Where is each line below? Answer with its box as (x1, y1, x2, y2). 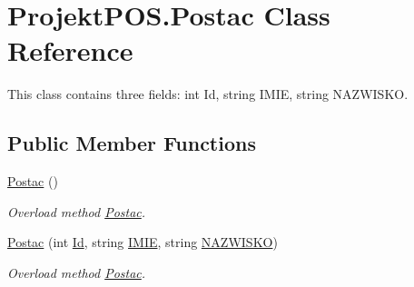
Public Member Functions (7, 129, 256, 157)
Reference (7, 32, 133, 69)
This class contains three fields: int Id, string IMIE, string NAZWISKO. (7, 84, 409, 104)
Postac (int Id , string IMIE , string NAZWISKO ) (7, 233, 278, 252)
